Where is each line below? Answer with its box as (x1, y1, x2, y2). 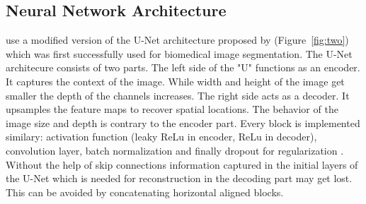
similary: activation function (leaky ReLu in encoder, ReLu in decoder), (6, 129, 317, 144)
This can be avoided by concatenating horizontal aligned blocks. (6, 184, 284, 199)
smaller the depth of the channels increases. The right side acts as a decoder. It (6, 88, 350, 102)
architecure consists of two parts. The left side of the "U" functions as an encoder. (6, 60, 360, 75)
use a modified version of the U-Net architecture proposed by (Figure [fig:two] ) (6, 32, 349, 47)
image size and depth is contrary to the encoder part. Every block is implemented (6, 115, 360, 130)
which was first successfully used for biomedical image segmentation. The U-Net (6, 46, 353, 61)
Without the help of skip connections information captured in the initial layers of (6, 157, 358, 172)
